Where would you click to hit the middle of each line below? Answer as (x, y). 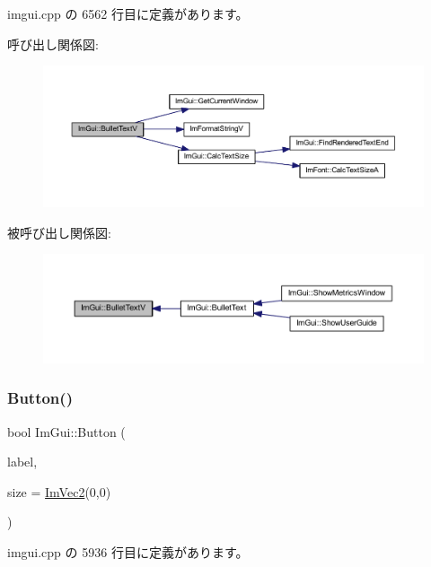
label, (22, 462)
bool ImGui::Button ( (66, 431)
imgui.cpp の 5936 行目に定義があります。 (128, 552)
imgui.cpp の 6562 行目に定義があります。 (128, 13)
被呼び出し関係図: (59, 232)
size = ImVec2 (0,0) (59, 491)
